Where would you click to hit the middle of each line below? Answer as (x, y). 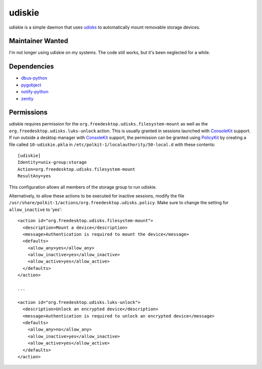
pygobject (31, 85)
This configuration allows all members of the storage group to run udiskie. (83, 187)
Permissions (28, 113)
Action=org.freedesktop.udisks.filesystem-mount (76, 169)
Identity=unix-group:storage (52, 162)
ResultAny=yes (34, 176)
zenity (27, 98)
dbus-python (34, 78)
